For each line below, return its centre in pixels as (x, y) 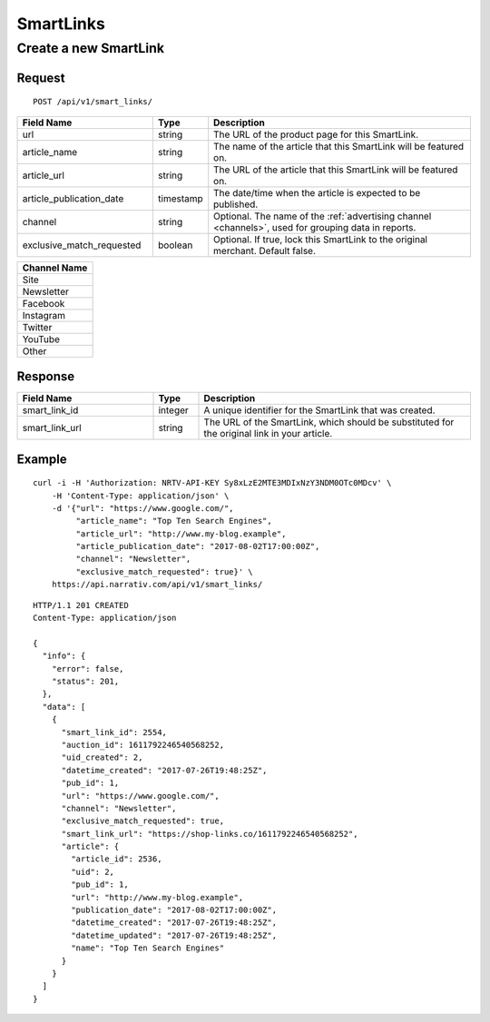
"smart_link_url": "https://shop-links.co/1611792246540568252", (210, 834)
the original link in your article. (268, 434)
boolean (175, 245)
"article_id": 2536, (117, 859)
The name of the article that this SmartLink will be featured (339, 146)
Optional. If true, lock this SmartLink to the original (321, 239)
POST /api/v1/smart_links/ (93, 102)
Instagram (44, 315)
